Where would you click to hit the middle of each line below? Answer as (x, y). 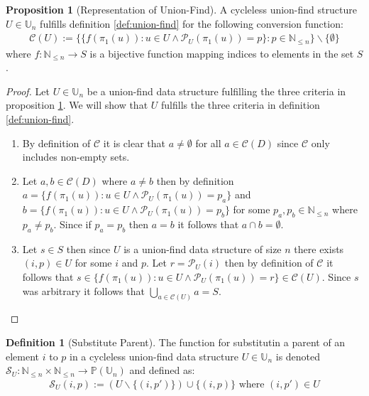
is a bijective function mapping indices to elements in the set (222, 53)
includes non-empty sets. (76, 157)
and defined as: (162, 370)
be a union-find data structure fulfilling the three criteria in (216, 91)
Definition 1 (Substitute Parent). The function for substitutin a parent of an (176, 342)
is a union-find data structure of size (203, 248)
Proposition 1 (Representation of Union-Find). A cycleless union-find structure (181, 9)
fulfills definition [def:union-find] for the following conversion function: (192, 23)
